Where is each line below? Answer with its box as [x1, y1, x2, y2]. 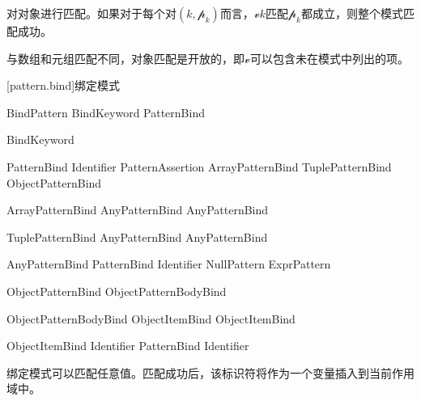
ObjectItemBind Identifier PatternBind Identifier [6, 337, 249, 354]
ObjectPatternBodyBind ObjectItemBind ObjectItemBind [6, 310, 296, 327]
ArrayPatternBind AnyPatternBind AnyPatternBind [6, 201, 269, 218]
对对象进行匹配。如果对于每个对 [6, 5, 176, 21]
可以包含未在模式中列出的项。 [249, 49, 409, 66]
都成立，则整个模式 [300, 5, 403, 21]
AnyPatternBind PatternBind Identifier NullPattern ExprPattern [6, 255, 331, 272]
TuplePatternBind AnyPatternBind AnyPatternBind [6, 228, 268, 245]
